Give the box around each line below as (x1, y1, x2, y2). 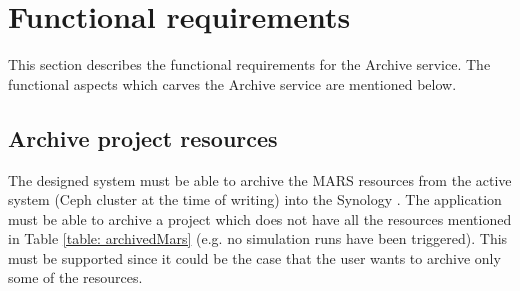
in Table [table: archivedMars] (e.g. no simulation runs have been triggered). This (8, 228, 508, 249)
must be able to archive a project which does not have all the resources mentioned (8, 208, 512, 229)
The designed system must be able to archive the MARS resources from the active (8, 169, 512, 190)
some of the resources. (8, 267, 143, 288)
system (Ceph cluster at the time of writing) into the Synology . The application (8, 189, 502, 210)
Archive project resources (8, 122, 278, 153)
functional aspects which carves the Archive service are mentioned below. (8, 73, 457, 94)
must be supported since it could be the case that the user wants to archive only (8, 247, 501, 268)
